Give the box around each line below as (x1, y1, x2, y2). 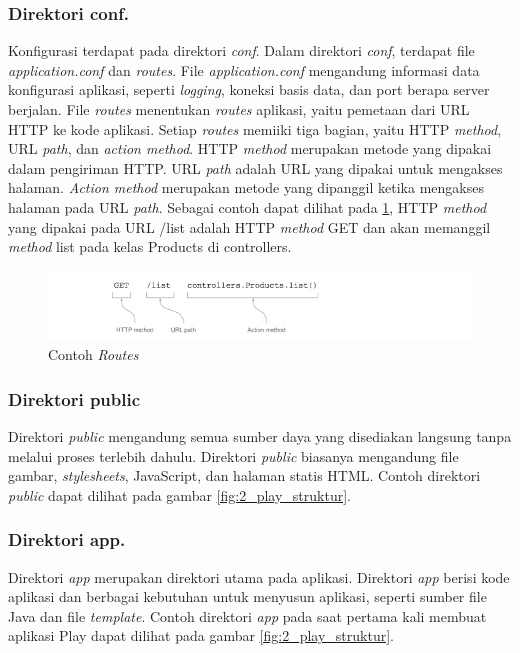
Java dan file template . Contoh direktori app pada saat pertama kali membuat (8, 605, 487, 626)
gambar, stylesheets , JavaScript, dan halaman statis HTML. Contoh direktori (8, 465, 481, 486)
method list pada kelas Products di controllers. (8, 236, 292, 257)
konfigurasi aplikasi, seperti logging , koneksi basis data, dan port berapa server (8, 79, 490, 100)
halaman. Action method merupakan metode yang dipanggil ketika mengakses (8, 177, 484, 198)
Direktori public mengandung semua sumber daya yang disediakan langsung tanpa (8, 426, 512, 447)
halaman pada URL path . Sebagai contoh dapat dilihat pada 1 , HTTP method (8, 196, 487, 217)
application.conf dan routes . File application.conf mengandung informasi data (8, 59, 480, 80)
